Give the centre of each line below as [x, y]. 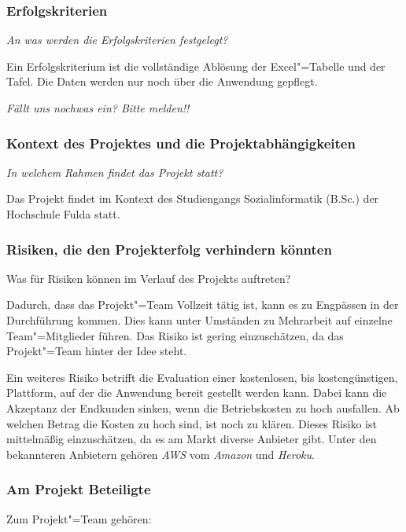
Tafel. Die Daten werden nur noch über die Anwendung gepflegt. [162, 81]
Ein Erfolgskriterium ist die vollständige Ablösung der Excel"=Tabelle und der [196, 66]
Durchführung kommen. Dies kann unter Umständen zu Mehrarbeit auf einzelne [199, 320]
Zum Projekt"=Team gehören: [79, 518]
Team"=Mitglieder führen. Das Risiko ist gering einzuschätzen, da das [175, 335]
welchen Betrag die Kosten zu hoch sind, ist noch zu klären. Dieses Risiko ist [192, 423]
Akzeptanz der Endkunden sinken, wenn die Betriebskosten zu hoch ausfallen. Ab [203, 407]
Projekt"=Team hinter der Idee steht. [97, 351]
